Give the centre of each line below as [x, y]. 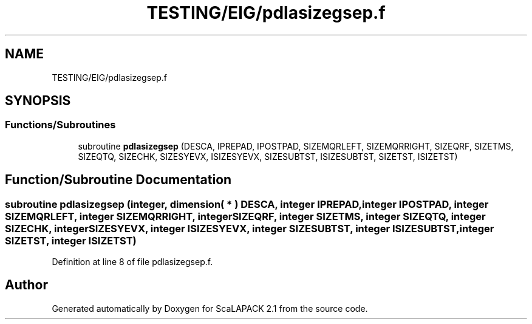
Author [26, 285]
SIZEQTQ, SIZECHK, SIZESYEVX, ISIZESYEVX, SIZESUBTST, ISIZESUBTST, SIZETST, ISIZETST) [268, 156]
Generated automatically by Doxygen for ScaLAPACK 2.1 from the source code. [210, 308]
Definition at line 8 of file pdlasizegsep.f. [132, 262]
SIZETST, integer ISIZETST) [71, 240]
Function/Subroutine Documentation [118, 180]
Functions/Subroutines [60, 125]
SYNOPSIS [38, 101]
